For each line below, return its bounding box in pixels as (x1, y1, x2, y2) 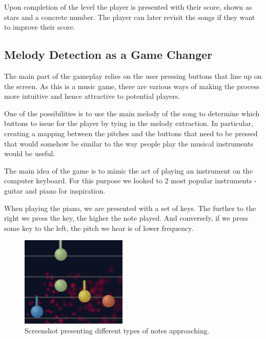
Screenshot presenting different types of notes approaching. (25, 325, 210, 336)
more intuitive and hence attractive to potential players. (4, 91, 180, 101)
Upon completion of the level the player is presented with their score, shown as (4, 2, 252, 12)
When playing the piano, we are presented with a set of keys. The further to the (4, 202, 256, 213)
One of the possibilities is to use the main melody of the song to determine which (4, 108, 260, 118)
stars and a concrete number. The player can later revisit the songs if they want (4, 11, 255, 22)
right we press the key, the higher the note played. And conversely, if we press (4, 213, 249, 223)
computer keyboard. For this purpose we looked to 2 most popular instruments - (4, 175, 257, 186)
